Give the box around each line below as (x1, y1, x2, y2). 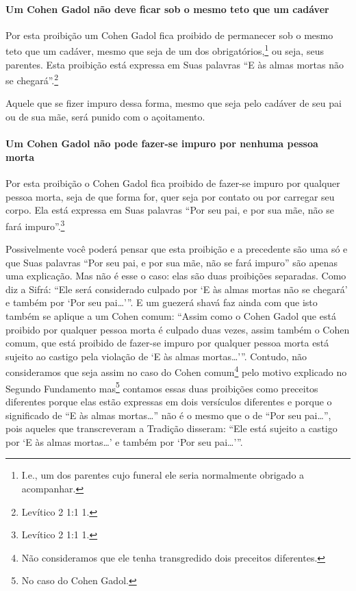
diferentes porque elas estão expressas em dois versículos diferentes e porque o (5, 394, 332, 408)
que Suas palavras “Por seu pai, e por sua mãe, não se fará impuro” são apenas (5, 255, 338, 269)
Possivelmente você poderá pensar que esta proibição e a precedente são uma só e (5, 242, 348, 256)
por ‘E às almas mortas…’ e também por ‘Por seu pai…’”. (5, 434, 243, 449)
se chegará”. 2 (5, 71, 59, 87)
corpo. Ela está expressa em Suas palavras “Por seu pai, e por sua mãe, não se (5, 203, 334, 217)
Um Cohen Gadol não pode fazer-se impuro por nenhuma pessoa (5, 136, 318, 151)
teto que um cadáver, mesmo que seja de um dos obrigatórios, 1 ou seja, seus (5, 42, 324, 58)
